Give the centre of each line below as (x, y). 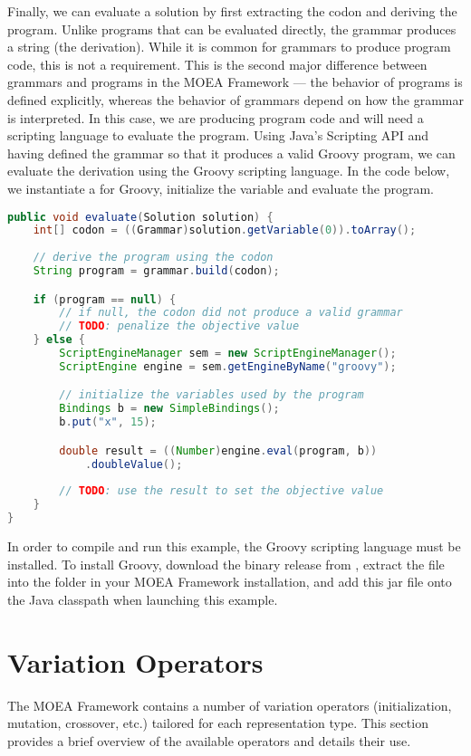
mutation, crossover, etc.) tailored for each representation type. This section (218, 723)
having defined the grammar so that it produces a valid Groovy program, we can (231, 153)
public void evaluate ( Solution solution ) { (140, 217)
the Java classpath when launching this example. (143, 599)
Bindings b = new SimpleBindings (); (169, 409)
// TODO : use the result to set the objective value (221, 491)
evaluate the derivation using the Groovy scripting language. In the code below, (229, 171)
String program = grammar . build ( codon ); (156, 271)
